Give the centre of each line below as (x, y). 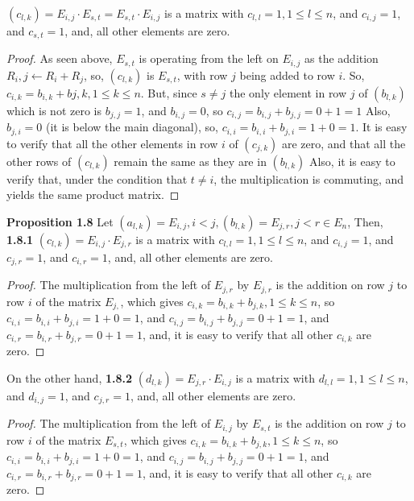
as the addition (342, 58)
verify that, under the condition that (97, 178)
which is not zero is (54, 110)
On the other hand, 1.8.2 (70, 377)
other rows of (39, 161)
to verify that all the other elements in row (112, 143)
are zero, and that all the (344, 143)
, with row (202, 75)
